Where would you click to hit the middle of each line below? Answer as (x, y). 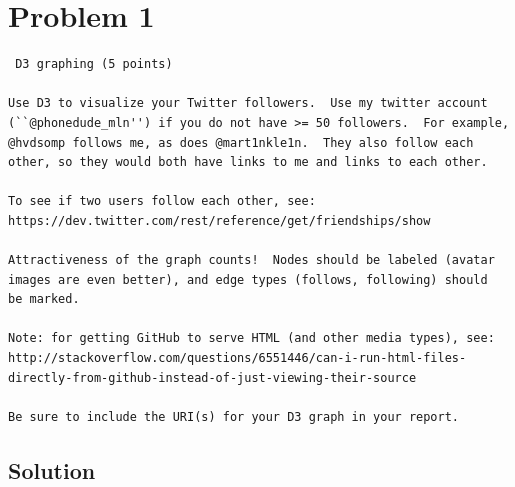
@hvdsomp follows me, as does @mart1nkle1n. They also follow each (241, 142)
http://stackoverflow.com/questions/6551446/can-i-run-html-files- (237, 358)
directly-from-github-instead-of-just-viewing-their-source (212, 377)
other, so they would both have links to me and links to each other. (248, 162)
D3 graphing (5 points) (94, 64)
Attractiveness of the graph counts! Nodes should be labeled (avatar (251, 260)
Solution (52, 469)
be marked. (44, 299)
